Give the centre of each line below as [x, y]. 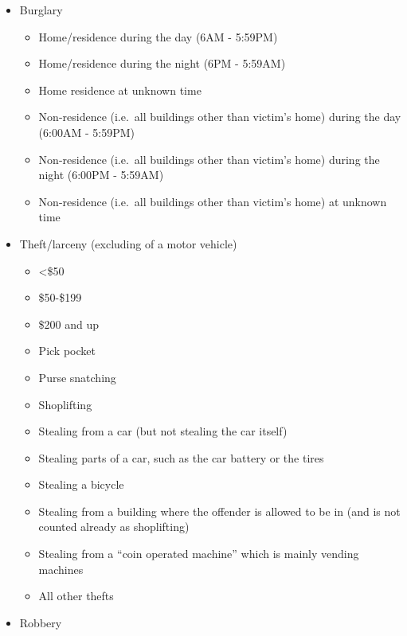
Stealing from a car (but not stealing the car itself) [163, 431]
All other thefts [76, 596]
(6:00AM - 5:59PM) [86, 132]
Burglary [41, 10]
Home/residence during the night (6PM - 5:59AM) [162, 63]
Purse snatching [77, 377]
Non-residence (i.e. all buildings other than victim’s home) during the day [220, 117]
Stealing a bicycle [81, 484]
